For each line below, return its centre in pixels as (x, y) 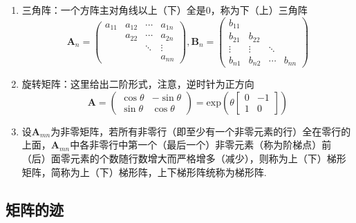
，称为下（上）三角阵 (259, 10)
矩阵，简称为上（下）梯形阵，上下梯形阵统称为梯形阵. (144, 172)
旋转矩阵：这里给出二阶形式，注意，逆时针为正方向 (138, 84)
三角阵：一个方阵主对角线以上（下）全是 (114, 10)
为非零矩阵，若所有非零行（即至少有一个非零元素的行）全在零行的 (201, 131)
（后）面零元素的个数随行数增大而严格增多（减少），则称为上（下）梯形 (184, 158)
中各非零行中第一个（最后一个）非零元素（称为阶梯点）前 (201, 145)
